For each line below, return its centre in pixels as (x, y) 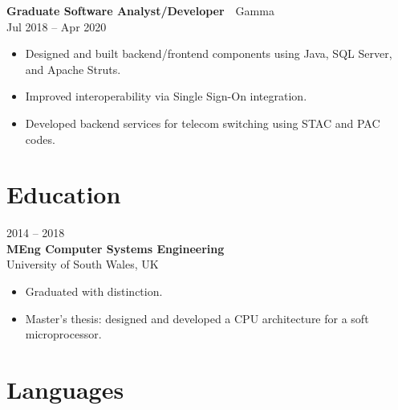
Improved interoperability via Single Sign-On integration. (166, 96)
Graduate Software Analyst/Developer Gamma (140, 10)
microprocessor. (63, 334)
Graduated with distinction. (94, 291)
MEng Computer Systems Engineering (116, 248)
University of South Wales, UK (83, 264)
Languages (65, 389)
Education (64, 194)
